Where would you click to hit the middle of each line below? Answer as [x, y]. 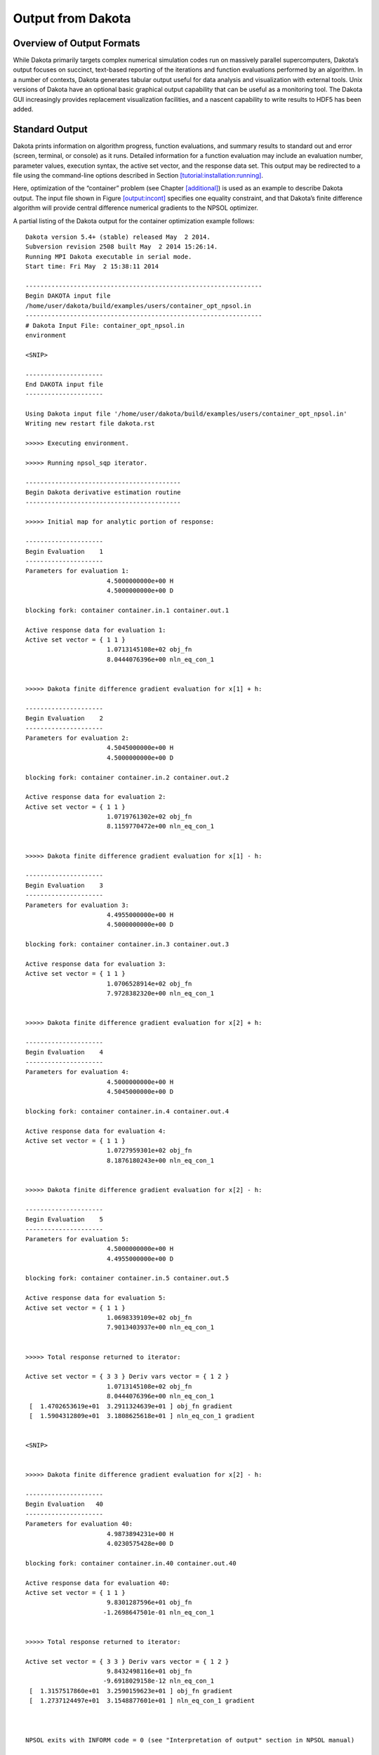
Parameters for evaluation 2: [78, 738]
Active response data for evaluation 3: [96, 964]
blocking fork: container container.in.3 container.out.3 [127, 945]
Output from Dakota [72, 18]
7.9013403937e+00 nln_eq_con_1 [160, 1327]
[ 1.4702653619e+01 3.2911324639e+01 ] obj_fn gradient [131, 1406]
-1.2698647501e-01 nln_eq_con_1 [158, 1612]
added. [23, 110]
